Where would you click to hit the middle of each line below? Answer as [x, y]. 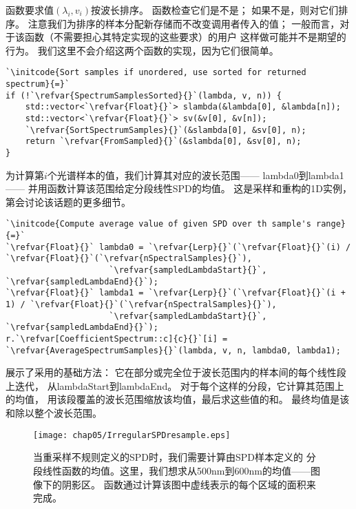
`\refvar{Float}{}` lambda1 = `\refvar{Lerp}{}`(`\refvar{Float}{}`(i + [176, 293]
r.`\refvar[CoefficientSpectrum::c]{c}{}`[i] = [117, 339]
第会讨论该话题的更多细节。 [68, 201]
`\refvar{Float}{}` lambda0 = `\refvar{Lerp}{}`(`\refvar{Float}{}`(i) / [178, 247]
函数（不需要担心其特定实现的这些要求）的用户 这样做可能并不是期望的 [185, 37]
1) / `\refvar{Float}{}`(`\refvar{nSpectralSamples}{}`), [141, 304]
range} [331, 224]
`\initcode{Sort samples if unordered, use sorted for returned [156, 73]
